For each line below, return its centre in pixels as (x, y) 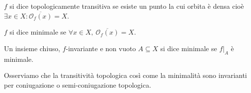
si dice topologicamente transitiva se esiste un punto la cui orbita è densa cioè (127, 6)
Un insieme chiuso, (32, 48)
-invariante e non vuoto (101, 48)
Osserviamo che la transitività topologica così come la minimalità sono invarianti (125, 75)
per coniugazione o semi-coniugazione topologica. (78, 84)
